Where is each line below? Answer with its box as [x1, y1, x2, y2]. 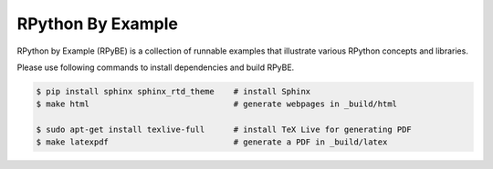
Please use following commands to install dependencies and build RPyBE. [16, 62, 295, 73]
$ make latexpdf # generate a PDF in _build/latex [36, 137, 388, 147]
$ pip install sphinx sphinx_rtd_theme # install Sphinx [36, 86, 311, 96]
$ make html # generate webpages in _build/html [36, 99, 397, 109]
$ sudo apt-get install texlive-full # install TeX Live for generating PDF [36, 124, 413, 135]
